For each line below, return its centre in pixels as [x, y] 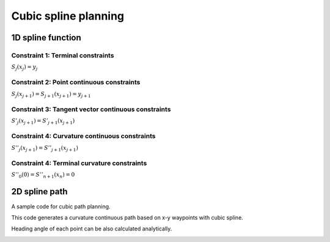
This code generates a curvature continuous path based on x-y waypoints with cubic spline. [127, 218]
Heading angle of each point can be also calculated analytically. [92, 229]
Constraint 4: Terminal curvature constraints [79, 163]
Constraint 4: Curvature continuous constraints [83, 136]
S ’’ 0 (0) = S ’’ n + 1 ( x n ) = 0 [43, 175]
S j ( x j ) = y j [24, 68]
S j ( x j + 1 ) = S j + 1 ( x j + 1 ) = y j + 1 [51, 95]
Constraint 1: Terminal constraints [63, 55]
